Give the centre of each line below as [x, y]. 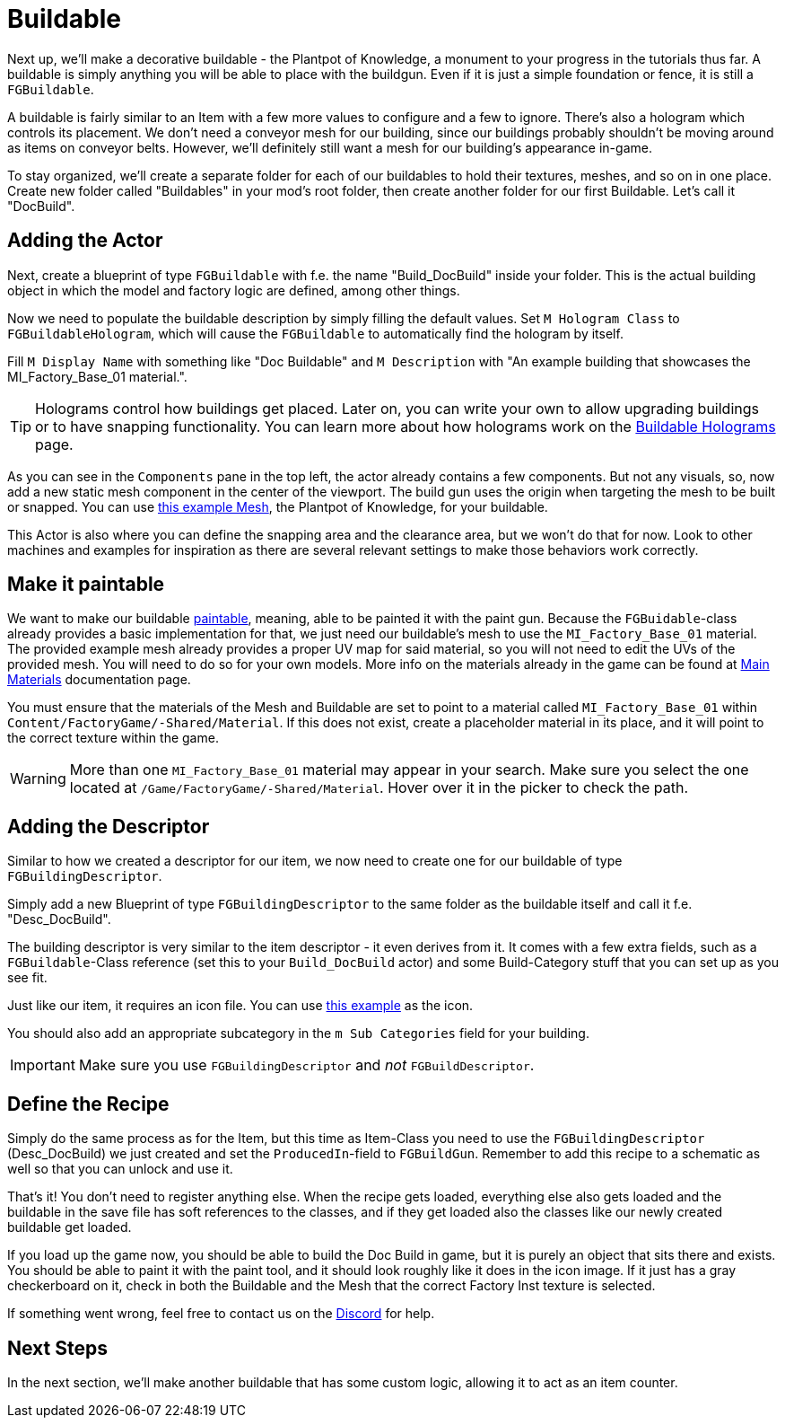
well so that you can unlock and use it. [120, 1169]
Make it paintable [86, 585]
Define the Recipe [88, 1104]
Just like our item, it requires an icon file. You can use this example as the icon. [240, 1006]
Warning [38, 779]
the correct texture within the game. [113, 738]
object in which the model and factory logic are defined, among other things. [234, 290]
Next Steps [57, 1348]
